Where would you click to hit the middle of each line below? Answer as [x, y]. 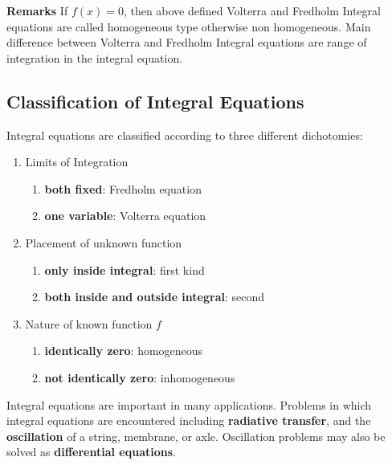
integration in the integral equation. [95, 57]
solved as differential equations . [91, 452]
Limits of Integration [77, 162]
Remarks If [37, 10]
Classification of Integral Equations [155, 101]
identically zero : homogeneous [124, 351]
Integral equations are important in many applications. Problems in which [189, 404]
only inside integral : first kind [125, 269]
